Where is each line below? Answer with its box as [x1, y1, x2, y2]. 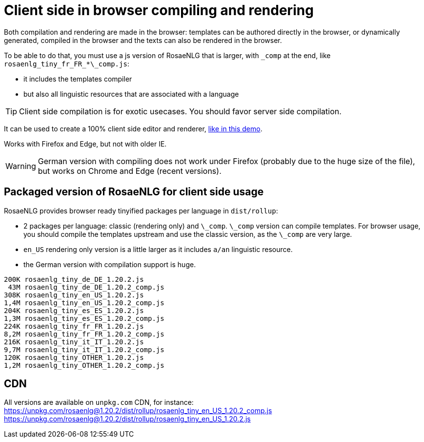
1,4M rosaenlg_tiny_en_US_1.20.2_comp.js [4, 298, 164, 307]
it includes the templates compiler [23, 74, 132, 83]
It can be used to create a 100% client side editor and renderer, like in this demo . [4, 124, 262, 133]
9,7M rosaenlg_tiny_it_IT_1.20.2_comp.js [4, 345, 164, 354]
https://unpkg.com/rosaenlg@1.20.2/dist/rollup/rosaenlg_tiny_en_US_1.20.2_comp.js [4, 406, 272, 415]
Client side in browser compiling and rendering [4, 2, 314, 19]
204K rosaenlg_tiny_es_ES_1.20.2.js [4, 306, 144, 315]
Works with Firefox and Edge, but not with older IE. [4, 139, 167, 148]
